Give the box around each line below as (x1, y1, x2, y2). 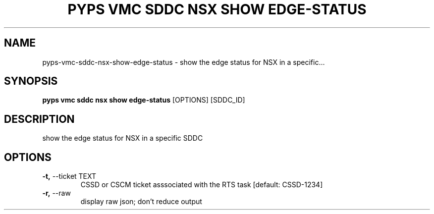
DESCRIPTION (4, 112, 75, 125)
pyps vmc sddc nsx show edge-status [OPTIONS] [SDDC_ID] (42, 96, 245, 105)
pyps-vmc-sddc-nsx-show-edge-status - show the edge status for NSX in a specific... (42, 57, 325, 66)
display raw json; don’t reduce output (80, 197, 202, 206)
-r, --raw (42, 189, 71, 198)
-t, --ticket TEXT (42, 172, 97, 181)
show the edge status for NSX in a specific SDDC (42, 134, 203, 143)
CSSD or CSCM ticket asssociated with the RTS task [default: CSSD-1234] (80, 180, 323, 189)
